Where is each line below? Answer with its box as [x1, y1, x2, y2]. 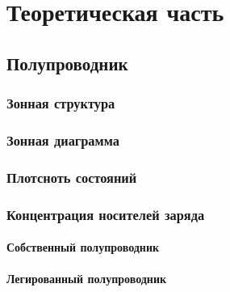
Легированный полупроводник [6, 270, 167, 287]
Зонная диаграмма [6, 129, 119, 150]
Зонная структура [6, 93, 115, 113]
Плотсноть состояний [6, 167, 137, 187]
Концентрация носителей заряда [6, 204, 205, 224]
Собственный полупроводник [6, 239, 160, 256]
